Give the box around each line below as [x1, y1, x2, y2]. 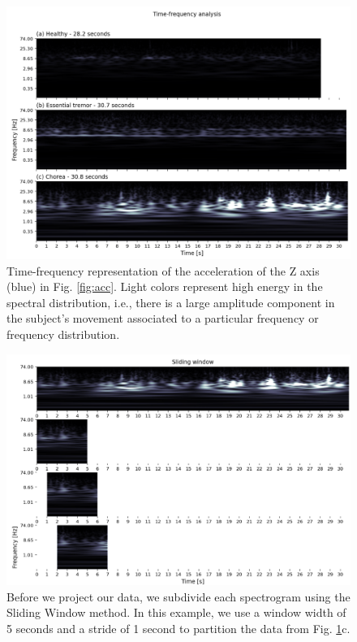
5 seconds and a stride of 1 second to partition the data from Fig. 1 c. [6, 619, 351, 636]
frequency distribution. [6, 325, 120, 342]
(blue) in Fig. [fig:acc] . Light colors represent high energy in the [6, 278, 323, 295]
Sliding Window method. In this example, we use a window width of [6, 604, 346, 621]
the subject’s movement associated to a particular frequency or [6, 310, 319, 327]
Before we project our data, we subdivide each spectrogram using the [6, 588, 351, 605]
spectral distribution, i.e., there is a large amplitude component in [6, 293, 335, 310]
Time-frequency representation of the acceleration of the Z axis [6, 262, 320, 279]
